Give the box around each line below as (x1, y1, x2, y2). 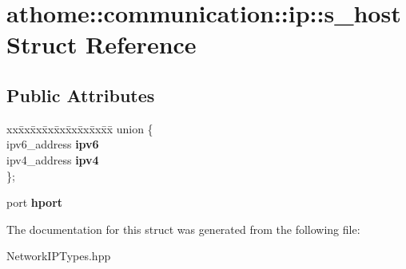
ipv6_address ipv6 (6, 136, 99, 152)
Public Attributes (6, 82, 155, 107)
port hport (6, 194, 63, 211)
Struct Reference (6, 28, 197, 61)
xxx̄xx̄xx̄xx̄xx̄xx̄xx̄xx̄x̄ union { (6, 120, 153, 136)
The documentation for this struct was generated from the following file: (6, 220, 360, 237)
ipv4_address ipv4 (6, 151, 99, 168)
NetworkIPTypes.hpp (6, 247, 111, 264)
